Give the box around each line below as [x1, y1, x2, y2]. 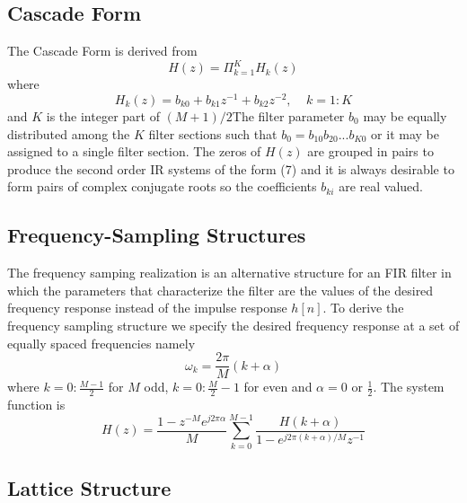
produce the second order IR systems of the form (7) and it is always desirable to [7, 159, 454, 178]
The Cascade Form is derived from [7, 41, 198, 60]
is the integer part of [46, 106, 160, 125]
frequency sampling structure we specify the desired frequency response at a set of [7, 315, 460, 334]
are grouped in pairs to [307, 142, 434, 161]
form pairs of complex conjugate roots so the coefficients [7, 177, 317, 196]
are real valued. [339, 177, 423, 196]
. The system [373, 377, 445, 396]
